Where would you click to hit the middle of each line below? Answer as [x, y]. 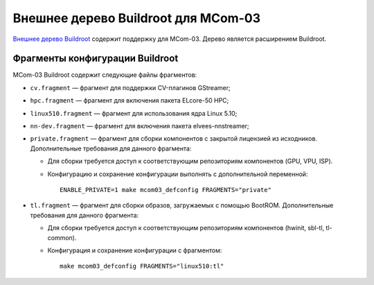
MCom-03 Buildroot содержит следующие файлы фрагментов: [105, 75]
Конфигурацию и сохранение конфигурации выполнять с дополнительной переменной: [178, 174]
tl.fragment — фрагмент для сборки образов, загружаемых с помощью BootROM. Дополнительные [182, 205]
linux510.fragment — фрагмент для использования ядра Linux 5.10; [134, 113]
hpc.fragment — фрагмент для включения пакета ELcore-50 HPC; [130, 101]
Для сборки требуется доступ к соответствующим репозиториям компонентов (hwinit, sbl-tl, [186, 228]
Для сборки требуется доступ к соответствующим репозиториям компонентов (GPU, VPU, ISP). [190, 161]
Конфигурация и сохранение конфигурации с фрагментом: [135, 250]
